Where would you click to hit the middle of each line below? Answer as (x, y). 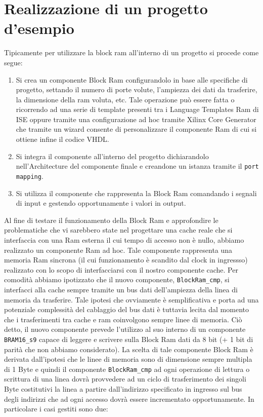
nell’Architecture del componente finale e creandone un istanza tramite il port (137, 166)
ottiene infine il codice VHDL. (62, 139)
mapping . (30, 176)
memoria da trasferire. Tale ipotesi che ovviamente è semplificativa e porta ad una (131, 299)
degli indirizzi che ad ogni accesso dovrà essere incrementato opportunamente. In (129, 399)
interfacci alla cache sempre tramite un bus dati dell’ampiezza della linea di (121, 289)
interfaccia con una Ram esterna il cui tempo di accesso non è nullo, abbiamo (124, 239)
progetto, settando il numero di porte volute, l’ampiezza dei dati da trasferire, (137, 89)
